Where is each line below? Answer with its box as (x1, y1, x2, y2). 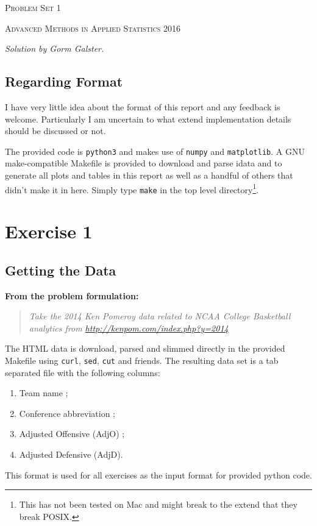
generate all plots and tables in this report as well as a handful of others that (5, 169, 293, 182)
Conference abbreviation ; (19, 407, 116, 419)
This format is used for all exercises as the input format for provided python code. (5, 468, 312, 481)
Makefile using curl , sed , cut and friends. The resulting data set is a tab (5, 354, 279, 366)
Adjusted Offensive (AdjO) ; (19, 427, 125, 440)
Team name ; (19, 386, 68, 399)
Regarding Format (5, 72, 123, 91)
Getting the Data (5, 260, 116, 279)
